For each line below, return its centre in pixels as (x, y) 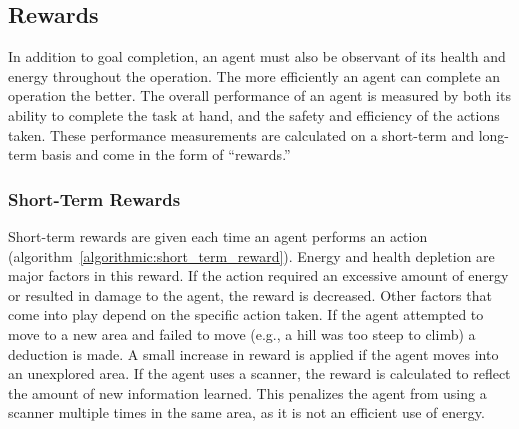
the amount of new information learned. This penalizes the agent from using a (247, 392)
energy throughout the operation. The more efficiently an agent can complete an (254, 75)
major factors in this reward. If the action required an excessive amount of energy (258, 275)
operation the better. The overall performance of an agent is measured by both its (259, 95)
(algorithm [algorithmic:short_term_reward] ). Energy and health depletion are (251, 255)
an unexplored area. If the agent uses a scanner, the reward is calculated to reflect (259, 373)
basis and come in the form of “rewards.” (166, 154)
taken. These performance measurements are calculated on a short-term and (241, 134)
